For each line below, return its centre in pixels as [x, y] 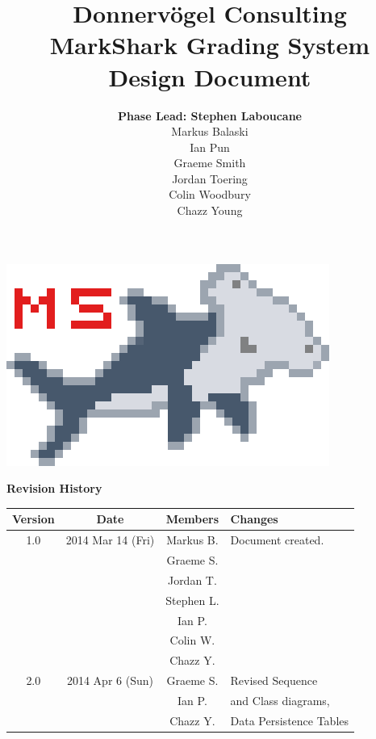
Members [192, 519]
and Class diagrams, [280, 700]
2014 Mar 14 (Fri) [110, 540]
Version [33, 519]
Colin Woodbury [210, 194]
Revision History [54, 488]
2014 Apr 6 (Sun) [110, 680]
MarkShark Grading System [210, 45]
